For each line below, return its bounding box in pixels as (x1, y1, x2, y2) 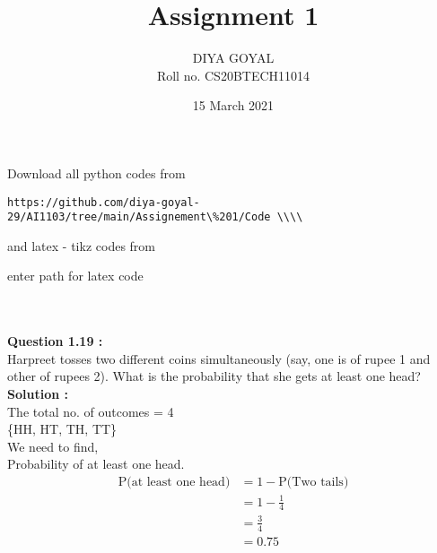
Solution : (7, 384, 68, 402)
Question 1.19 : (7, 332, 103, 350)
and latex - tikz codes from (7, 236, 155, 255)
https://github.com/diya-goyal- (7, 195, 200, 209)
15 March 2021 (192, 96, 275, 115)
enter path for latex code (7, 266, 144, 285)
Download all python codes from (7, 163, 186, 182)
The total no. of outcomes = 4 (7, 402, 174, 420)
